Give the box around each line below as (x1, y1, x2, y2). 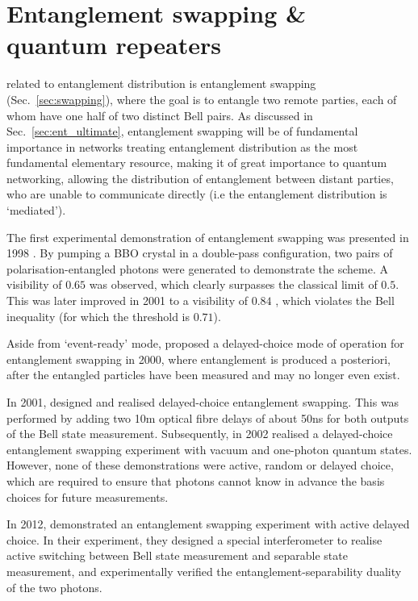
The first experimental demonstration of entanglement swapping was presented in (6, 228, 409, 245)
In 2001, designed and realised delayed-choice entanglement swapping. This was (6, 394, 399, 410)
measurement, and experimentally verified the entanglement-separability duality (6, 562, 402, 579)
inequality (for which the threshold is (6, 307, 190, 324)
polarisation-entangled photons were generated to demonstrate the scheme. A (6, 260, 388, 277)
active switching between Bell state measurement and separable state (6, 547, 348, 564)
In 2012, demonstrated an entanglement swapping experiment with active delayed (6, 515, 410, 532)
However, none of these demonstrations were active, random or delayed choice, (6, 457, 394, 474)
